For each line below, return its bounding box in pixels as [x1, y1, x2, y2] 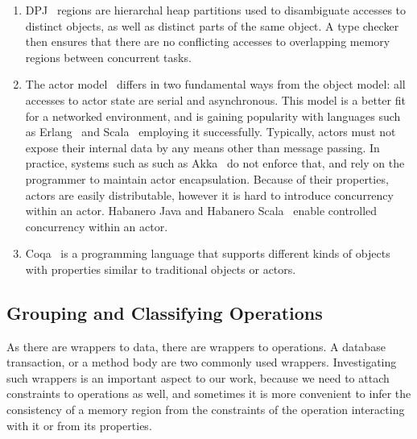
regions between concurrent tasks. [25, 48, 192, 65]
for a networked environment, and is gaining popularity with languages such [25, 107, 401, 124]
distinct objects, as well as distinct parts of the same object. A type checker [25, 17, 399, 34]
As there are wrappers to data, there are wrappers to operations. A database [6, 338, 386, 354]
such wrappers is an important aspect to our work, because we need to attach [6, 369, 390, 386]
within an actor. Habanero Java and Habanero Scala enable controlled [25, 202, 378, 219]
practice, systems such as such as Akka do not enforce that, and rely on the [25, 155, 405, 172]
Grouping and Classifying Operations [6, 300, 323, 325]
